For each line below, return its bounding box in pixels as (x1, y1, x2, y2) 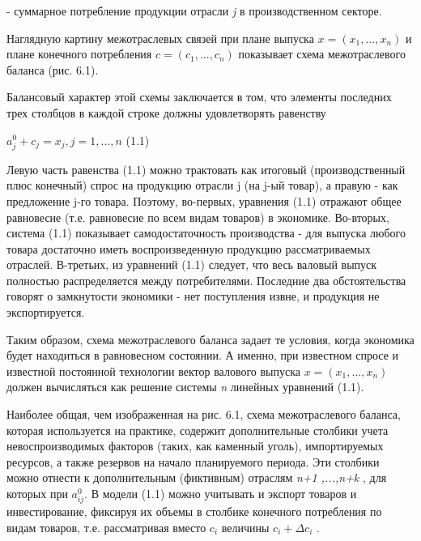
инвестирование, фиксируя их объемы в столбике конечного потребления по (6, 503, 382, 520)
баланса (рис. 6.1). (6, 61, 99, 78)
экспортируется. (6, 304, 85, 321)
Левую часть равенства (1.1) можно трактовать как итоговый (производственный (6, 160, 406, 177)
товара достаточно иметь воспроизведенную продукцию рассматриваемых (6, 240, 371, 257)
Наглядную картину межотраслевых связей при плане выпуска (6, 29, 314, 46)
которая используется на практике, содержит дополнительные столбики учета (6, 421, 389, 438)
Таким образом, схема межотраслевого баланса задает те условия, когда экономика (6, 330, 415, 347)
